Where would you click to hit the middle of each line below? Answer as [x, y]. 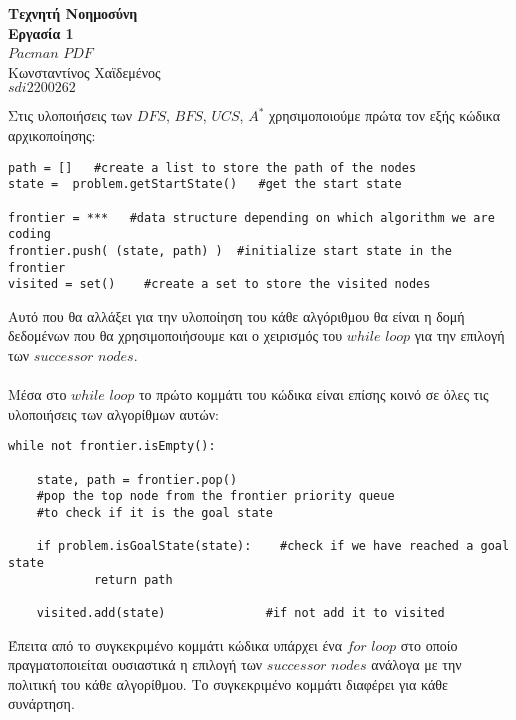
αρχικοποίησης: [52, 134]
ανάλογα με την [416, 664]
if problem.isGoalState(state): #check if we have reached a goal [273, 546]
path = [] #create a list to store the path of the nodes [212, 167]
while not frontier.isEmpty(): [112, 446]
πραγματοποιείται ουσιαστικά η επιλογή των [135, 664]
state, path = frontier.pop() [137, 479]
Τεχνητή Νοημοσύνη [73, 13]
